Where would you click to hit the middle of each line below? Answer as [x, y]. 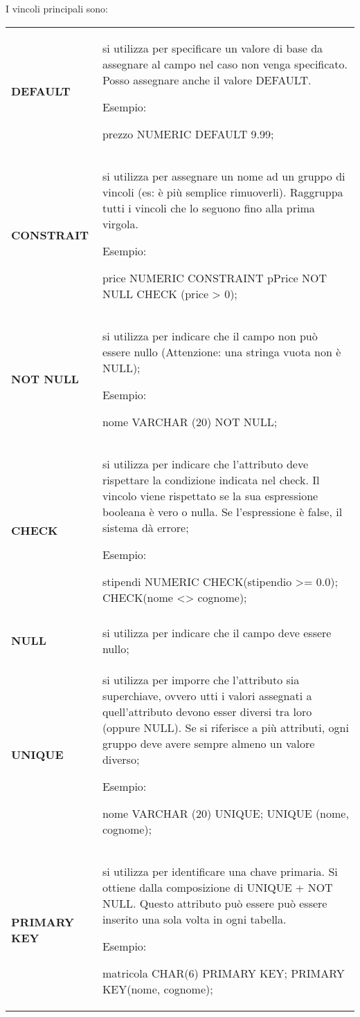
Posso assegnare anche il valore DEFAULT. [207, 80]
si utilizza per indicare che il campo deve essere [217, 632]
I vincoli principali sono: [57, 8]
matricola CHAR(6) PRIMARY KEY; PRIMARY [223, 973]
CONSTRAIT [50, 235]
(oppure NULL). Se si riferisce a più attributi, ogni [225, 727]
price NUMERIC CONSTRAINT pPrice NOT [214, 277]
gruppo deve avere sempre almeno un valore [208, 743]
